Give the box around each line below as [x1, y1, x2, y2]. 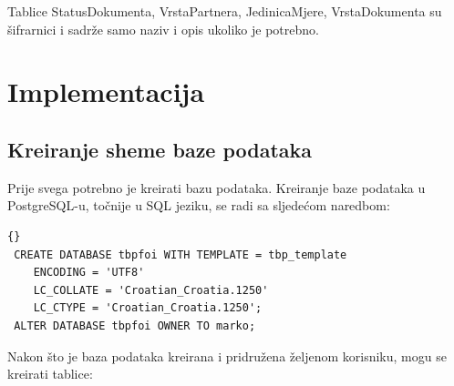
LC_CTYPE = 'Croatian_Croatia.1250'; [33, 301, 263, 315]
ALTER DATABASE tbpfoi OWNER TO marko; [14, 319, 256, 332]
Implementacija [7, 73, 205, 110]
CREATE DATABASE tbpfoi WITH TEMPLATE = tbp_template [14, 248, 347, 261]
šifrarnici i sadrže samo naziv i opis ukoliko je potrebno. [7, 19, 319, 38]
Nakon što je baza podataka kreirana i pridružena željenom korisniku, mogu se [7, 346, 447, 365]
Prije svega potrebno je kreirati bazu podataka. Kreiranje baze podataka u [7, 178, 426, 197]
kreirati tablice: [7, 364, 93, 383]
